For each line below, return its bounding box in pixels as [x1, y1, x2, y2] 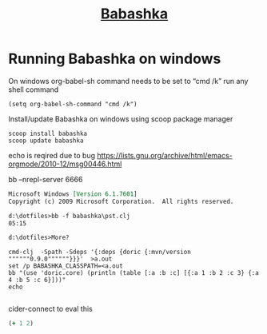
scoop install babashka [8, 129, 88, 137]
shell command [8, 85, 59, 94]
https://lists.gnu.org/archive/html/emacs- [97, 150, 233, 160]
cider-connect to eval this [8, 304, 94, 314]
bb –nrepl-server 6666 [8, 174, 83, 184]
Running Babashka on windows [8, 50, 221, 68]
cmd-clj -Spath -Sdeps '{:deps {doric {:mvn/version [8, 249, 192, 256]
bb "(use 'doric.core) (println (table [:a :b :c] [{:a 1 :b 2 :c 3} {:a [8, 269, 260, 277]
